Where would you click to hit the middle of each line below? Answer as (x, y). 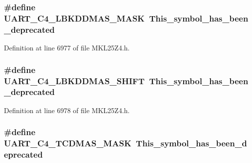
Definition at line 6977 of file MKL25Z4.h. (67, 48)
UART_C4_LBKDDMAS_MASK (74, 18)
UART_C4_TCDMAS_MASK (68, 143)
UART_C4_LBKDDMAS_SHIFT (74, 81)
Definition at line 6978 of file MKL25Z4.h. (67, 110)
